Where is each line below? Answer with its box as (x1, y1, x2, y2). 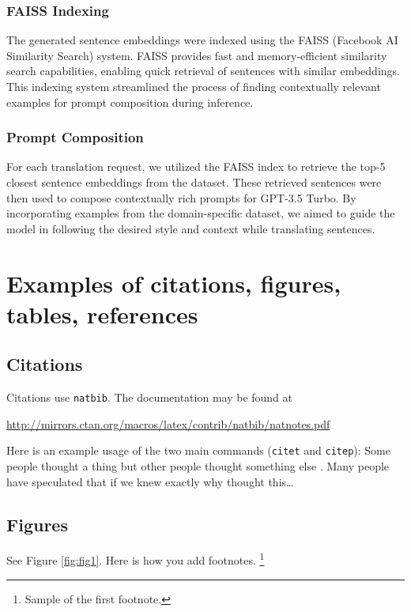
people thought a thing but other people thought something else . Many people (6, 458, 390, 474)
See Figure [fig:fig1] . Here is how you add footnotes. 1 (6, 550, 265, 569)
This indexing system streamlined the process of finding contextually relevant (6, 78, 381, 94)
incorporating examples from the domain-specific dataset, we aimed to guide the (6, 205, 395, 221)
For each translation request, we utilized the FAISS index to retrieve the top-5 (6, 158, 386, 175)
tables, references (6, 297, 198, 330)
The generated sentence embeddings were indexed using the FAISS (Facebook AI (6, 32, 398, 48)
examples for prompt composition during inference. (6, 93, 254, 110)
